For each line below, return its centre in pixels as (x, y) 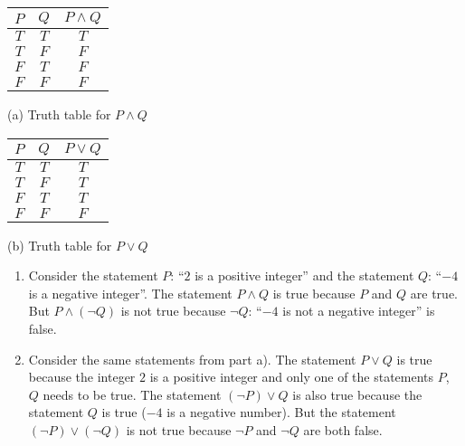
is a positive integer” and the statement (304, 275)
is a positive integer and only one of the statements (292, 377)
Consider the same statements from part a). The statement (192, 359)
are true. (434, 293)
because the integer (82, 377)
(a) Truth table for (59, 114)
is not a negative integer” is (359, 311)
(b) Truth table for (60, 245)
